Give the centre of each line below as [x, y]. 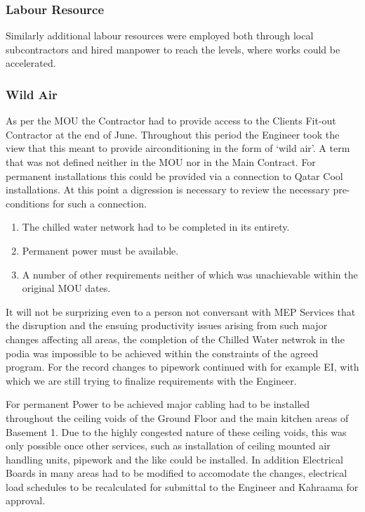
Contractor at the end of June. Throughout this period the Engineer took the [173, 134]
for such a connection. [99, 203]
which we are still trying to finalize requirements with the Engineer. [151, 380]
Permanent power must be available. [100, 250]
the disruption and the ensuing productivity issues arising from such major [167, 325]
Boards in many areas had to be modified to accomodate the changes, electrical [177, 473]
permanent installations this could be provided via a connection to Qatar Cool [174, 175]
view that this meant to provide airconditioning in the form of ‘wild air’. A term [178, 148]
